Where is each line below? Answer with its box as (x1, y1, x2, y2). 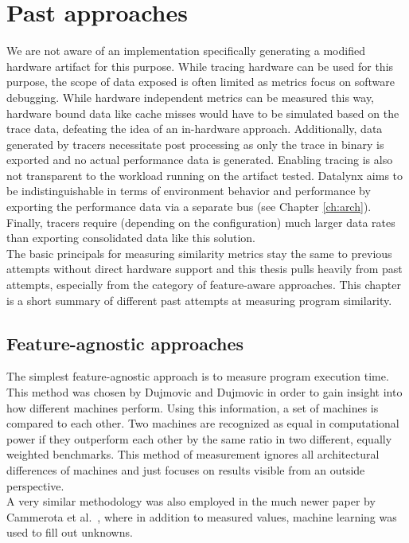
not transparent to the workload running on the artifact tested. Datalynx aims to (6, 166, 403, 183)
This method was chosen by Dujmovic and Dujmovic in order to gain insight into (6, 384, 403, 400)
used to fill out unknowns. (6, 524, 133, 541)
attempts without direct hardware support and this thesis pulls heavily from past (6, 260, 403, 277)
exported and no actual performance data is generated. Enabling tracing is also (6, 151, 393, 168)
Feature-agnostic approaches (6, 330, 243, 355)
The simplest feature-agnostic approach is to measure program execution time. (6, 368, 389, 385)
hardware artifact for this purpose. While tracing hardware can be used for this (6, 57, 394, 74)
